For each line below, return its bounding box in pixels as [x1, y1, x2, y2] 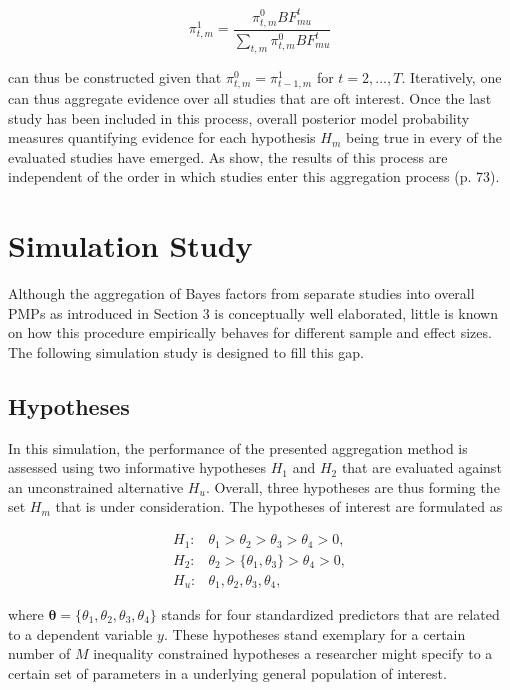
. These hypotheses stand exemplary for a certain [163, 623, 466, 644]
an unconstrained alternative [8, 476, 184, 497]
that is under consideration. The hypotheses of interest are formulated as [55, 496, 503, 517]
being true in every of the [345, 127, 503, 148]
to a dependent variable [8, 623, 153, 644]
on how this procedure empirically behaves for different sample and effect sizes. [8, 322, 492, 343]
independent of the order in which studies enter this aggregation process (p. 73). [8, 166, 500, 187]
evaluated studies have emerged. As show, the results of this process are [8, 146, 448, 167]
